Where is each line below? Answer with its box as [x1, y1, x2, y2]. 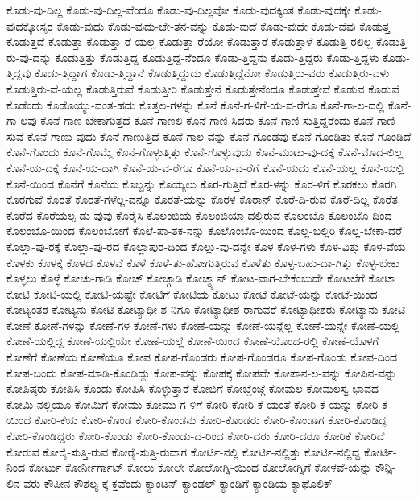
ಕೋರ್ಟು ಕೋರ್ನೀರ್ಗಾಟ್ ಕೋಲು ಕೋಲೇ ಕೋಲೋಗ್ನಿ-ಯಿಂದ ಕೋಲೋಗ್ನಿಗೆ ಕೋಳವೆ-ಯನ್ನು [28, 459, 372, 476]
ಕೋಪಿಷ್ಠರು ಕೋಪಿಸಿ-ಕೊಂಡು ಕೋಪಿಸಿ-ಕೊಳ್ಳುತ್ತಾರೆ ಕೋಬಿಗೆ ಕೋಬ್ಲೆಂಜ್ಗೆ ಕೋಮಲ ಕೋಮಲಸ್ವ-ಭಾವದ [6, 380, 379, 397]
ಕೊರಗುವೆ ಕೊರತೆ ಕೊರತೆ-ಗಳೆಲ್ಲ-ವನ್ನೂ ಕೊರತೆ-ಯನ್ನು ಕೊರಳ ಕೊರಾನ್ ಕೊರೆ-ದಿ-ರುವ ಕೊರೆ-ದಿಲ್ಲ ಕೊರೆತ [6, 191, 398, 208]
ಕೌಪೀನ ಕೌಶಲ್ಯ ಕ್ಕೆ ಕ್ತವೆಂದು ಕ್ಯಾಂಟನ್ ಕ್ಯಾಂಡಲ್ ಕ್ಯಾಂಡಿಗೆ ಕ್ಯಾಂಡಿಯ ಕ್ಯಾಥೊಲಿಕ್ [43, 474, 333, 491]
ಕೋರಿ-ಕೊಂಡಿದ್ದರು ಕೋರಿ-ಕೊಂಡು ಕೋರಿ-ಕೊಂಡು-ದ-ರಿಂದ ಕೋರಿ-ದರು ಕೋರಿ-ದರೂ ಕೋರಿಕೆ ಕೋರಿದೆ [6, 427, 385, 444]
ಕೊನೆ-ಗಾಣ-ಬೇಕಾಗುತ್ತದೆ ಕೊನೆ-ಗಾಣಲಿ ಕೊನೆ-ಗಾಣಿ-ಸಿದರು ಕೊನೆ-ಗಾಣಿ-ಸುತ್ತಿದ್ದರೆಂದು [40, 112, 350, 129]
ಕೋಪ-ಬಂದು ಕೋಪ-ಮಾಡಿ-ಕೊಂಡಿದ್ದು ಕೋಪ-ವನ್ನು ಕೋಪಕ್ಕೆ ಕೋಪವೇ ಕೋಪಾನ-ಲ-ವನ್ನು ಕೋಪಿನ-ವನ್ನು [6, 364, 397, 381]
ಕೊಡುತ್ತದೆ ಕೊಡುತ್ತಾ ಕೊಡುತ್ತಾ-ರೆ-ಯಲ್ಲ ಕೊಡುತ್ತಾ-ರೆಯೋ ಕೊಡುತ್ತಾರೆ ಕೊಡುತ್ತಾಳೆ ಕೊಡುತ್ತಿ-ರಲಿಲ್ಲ [6, 33, 373, 50]
